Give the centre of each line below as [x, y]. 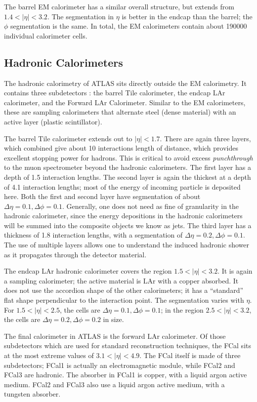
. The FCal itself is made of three [190, 355]
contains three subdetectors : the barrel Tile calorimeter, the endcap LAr [115, 93]
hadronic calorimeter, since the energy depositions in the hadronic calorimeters [123, 216]
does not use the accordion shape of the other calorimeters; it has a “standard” [124, 290]
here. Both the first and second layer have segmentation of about [102, 196]
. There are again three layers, [205, 138]
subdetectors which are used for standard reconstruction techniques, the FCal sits [128, 345]
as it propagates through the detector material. [75, 254]
